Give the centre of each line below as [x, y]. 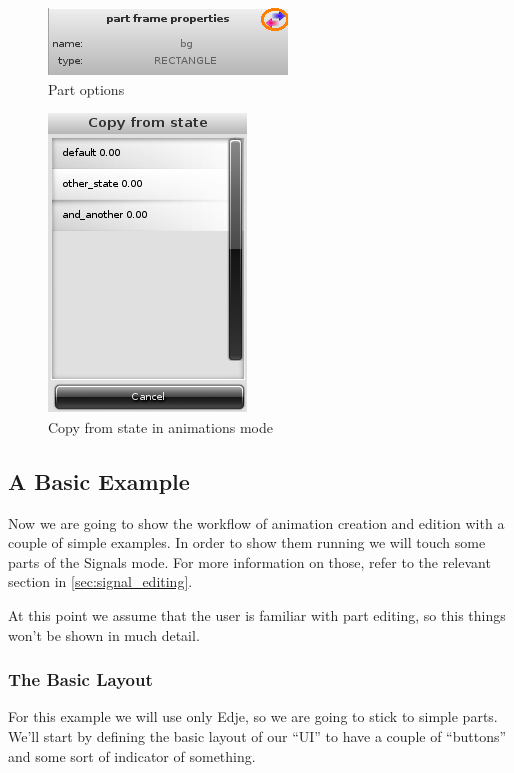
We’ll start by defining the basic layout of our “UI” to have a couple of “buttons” [257, 735]
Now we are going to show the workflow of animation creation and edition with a [256, 522]
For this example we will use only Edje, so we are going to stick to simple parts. [253, 716]
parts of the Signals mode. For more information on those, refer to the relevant [249, 561]
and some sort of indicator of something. [132, 755]
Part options [86, 88]
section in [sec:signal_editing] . [100, 581]
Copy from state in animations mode [160, 426]
